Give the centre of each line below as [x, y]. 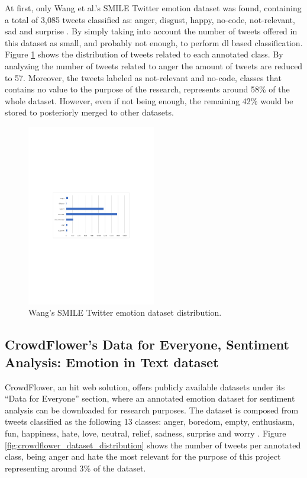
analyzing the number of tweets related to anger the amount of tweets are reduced [154, 65]
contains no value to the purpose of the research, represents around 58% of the [147, 89]
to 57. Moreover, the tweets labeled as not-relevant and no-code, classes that [143, 77]
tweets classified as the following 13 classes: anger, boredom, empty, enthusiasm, [150, 421]
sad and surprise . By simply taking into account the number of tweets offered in [151, 31]
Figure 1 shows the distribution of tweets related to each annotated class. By [144, 54]
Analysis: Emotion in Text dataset [112, 362]
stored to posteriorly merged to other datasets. [89, 112]
